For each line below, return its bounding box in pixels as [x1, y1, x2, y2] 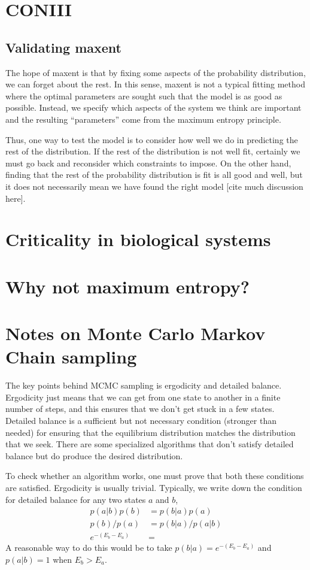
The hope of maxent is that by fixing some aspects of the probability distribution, [5, 66, 306, 78]
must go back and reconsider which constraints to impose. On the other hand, [5, 156, 291, 169]
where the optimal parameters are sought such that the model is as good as [5, 89, 282, 102]
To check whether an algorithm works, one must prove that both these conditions [5, 469, 304, 482]
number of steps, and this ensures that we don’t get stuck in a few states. [5, 402, 275, 415]
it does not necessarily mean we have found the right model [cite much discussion [5, 180, 303, 192]
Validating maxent [5, 38, 121, 56]
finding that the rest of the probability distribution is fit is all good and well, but [5, 168, 303, 181]
